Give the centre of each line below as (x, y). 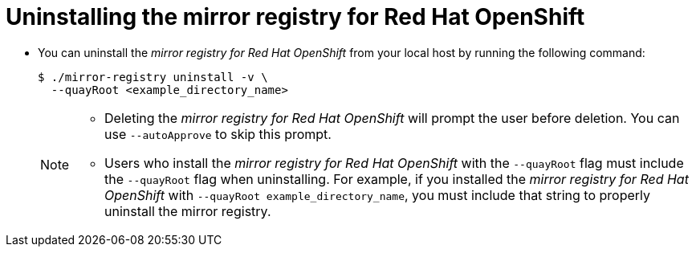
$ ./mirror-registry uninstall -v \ (153, 77)
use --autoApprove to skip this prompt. (218, 134)
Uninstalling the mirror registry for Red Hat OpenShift (295, 17)
